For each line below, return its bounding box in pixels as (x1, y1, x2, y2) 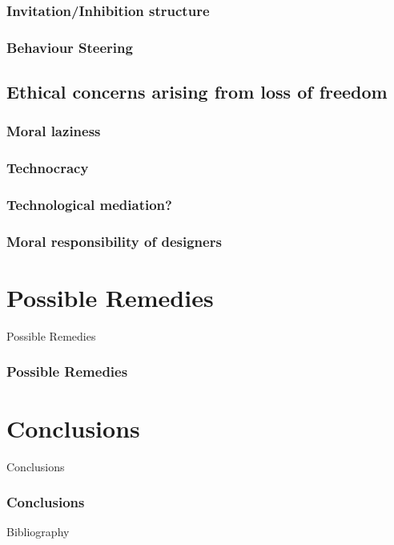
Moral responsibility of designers (6, 231, 222, 251)
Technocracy (6, 158, 89, 178)
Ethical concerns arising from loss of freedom (6, 79, 388, 104)
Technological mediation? (6, 195, 172, 215)
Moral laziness (6, 121, 101, 141)
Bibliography (6, 523, 70, 540)
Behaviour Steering (6, 37, 133, 57)
